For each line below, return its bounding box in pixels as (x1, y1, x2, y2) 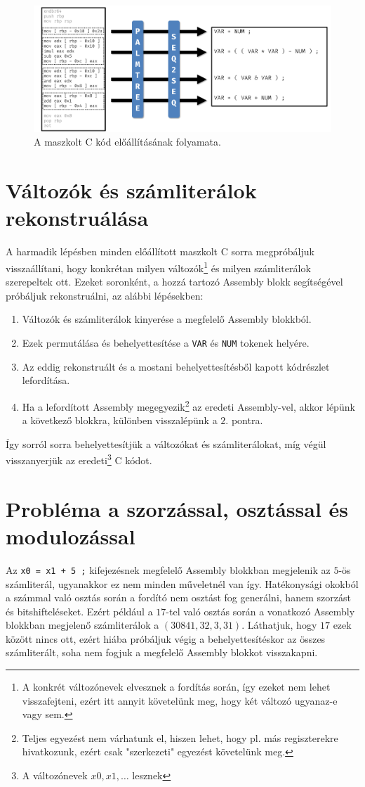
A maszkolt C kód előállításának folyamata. (34, 134, 221, 149)
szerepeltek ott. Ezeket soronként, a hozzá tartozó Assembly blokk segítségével (6, 274, 343, 289)
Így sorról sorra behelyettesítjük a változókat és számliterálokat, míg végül (6, 436, 326, 451)
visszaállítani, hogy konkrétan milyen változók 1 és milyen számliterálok (6, 258, 311, 275)
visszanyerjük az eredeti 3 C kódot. (6, 451, 152, 467)
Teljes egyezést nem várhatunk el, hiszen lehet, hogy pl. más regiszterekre (22, 730, 338, 745)
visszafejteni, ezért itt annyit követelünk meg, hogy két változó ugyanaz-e (22, 693, 338, 708)
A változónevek (22, 768, 88, 783)
